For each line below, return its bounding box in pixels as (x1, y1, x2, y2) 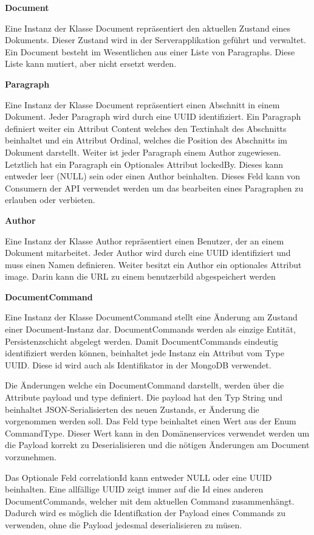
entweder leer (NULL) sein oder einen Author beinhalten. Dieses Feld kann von (5, 170, 301, 182)
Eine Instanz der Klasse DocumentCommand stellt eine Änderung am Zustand (5, 311, 298, 323)
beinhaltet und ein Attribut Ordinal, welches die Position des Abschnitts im (5, 134, 288, 147)
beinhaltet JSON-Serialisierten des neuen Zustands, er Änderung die (5, 402, 259, 415)
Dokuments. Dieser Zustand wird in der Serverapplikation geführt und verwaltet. (5, 33, 307, 46)
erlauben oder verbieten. (5, 193, 95, 206)
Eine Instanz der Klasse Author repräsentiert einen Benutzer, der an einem (5, 234, 284, 247)
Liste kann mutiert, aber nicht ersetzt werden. (5, 57, 177, 70)
